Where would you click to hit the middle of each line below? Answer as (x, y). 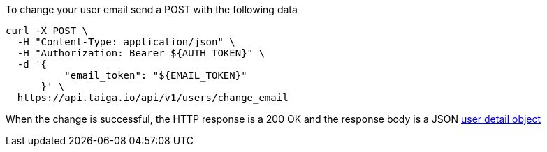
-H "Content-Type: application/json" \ (126, 42)
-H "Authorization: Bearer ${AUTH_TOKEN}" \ (141, 53)
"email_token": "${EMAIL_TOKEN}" (156, 75)
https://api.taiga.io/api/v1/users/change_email (153, 98)
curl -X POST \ (47, 31)
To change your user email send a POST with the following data (152, 9)
